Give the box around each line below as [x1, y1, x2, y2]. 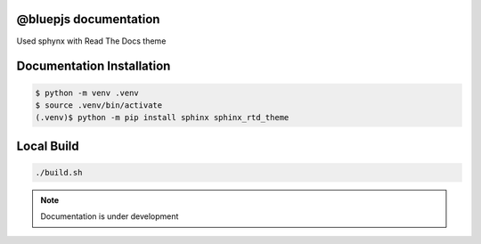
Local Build [16, 138, 79, 153]
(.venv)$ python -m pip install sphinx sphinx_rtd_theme [35, 112, 289, 123]
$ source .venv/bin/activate [35, 100, 163, 110]
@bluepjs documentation [16, 12, 160, 27]
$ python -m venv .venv [35, 87, 140, 98]
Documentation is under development [40, 211, 179, 222]
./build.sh [35, 167, 83, 177]
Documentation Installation [16, 59, 171, 74]
